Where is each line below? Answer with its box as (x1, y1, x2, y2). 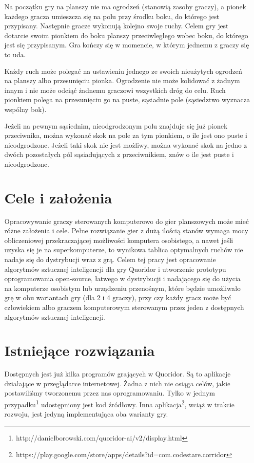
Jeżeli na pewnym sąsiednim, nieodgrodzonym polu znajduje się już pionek (4, 120, 228, 131)
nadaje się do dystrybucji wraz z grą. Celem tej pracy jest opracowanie (4, 254, 216, 264)
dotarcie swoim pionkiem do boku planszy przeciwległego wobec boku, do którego (4, 30, 248, 40)
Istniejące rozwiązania (4, 340, 155, 360)
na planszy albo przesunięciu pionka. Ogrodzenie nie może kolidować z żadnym (4, 75, 240, 86)
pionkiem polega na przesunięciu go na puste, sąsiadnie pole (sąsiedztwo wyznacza (4, 94, 250, 105)
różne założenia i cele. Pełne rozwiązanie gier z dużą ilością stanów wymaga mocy (4, 225, 249, 236)
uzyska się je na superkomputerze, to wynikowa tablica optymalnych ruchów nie (4, 244, 243, 255)
